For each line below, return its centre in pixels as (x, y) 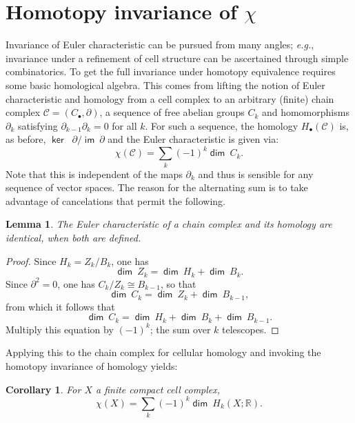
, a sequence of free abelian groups (172, 112)
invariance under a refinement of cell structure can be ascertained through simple (177, 58)
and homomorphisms (305, 112)
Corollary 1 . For (43, 389)
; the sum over (180, 329)
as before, (26, 139)
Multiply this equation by (60, 329)
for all (124, 125)
